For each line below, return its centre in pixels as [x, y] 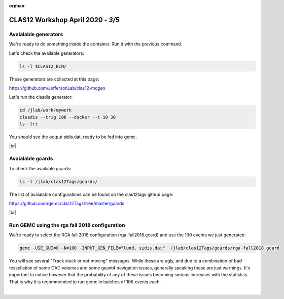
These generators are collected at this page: [54, 79]
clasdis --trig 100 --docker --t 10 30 [68, 117]
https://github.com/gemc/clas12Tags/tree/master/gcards [67, 203]
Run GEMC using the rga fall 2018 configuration [67, 225]
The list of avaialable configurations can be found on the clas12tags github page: [91, 194]
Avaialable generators [36, 34]
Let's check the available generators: [47, 53]
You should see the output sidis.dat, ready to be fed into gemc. [73, 137]
